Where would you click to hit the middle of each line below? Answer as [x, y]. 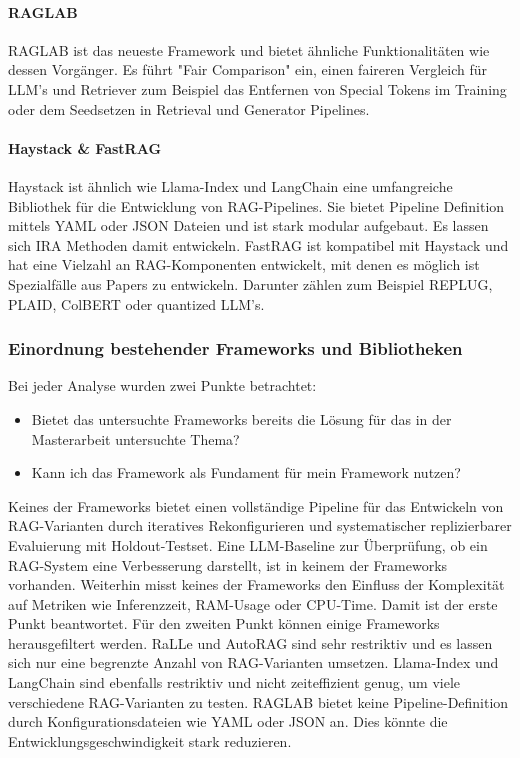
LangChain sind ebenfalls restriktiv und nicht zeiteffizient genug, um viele [234, 682]
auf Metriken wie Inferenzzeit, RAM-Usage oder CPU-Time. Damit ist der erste [253, 603]
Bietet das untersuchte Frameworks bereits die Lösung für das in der [241, 418]
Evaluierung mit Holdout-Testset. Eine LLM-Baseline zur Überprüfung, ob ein [248, 544]
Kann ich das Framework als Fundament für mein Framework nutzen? [246, 472]
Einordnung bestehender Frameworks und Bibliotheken [235, 348]
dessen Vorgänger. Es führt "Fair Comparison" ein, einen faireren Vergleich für [248, 69]
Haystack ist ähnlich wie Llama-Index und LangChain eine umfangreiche [230, 185]
